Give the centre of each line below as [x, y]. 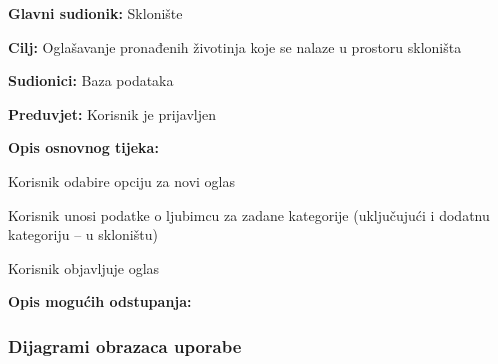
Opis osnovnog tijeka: [83, 147]
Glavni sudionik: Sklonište [95, 13]
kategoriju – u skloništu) [83, 234]
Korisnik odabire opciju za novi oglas [121, 180]
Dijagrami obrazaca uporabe [125, 345]
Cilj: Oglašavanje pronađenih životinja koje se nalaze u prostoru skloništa [235, 46]
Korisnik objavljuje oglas [84, 267]
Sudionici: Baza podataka [91, 80]
